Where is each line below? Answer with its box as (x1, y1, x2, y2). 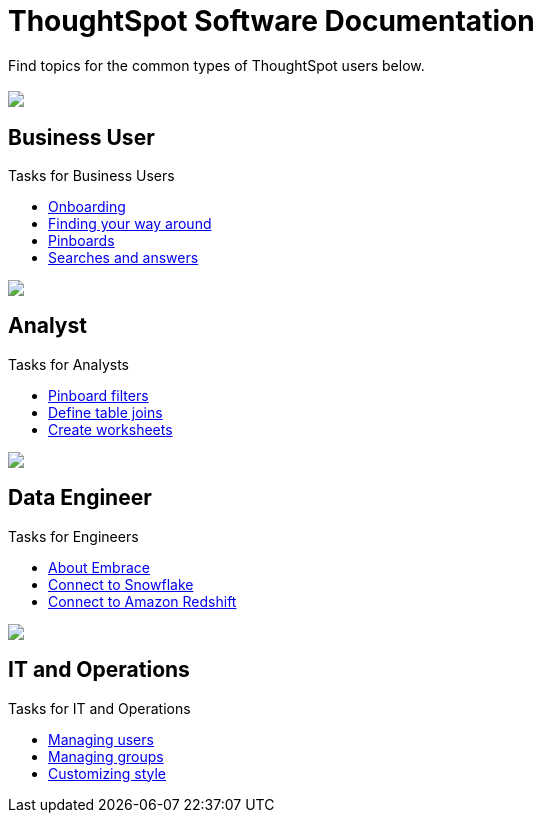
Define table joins (48, 403, 163, 421)
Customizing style (48, 764, 167, 782)
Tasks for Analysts (8, 355, 129, 373)
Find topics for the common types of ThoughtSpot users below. (8, 56, 425, 74)
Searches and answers (48, 249, 199, 267)
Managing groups (48, 747, 164, 765)
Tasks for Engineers (8, 527, 139, 545)
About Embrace (48, 558, 150, 576)
